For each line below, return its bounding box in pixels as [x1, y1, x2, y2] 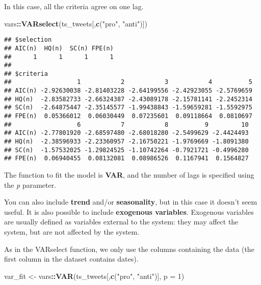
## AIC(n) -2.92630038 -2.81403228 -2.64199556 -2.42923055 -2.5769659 [4, 87, 252, 95]
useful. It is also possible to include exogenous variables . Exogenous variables [4, 206, 254, 217]
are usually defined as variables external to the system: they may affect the [4, 216, 239, 227]
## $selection [4, 36, 52, 44]
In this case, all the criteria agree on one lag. [4, 1, 144, 11]
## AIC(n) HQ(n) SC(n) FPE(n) [4, 44, 114, 52]
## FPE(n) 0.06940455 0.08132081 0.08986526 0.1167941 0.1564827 [4, 155, 249, 162]
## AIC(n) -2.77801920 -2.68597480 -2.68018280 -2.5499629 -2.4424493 [4, 129, 249, 137]
